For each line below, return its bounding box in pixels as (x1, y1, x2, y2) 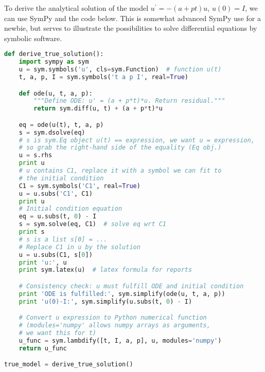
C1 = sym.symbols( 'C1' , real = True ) (19, 182, 140, 190)
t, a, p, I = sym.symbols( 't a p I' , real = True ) (19, 73, 189, 81)
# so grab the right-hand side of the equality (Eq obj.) (19, 144, 222, 152)
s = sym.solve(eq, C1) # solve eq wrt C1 (19, 220, 167, 228)
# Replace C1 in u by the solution (19, 243, 140, 251)
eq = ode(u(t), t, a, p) (19, 121, 104, 128)
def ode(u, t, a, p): (19, 89, 93, 97)
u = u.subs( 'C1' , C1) (19, 190, 93, 197)
